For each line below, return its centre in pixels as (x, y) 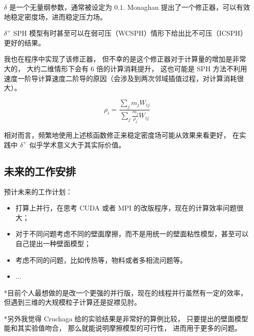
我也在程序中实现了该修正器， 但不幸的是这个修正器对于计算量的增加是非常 (125, 59)
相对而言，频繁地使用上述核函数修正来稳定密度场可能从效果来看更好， (117, 135)
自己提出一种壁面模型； (53, 243)
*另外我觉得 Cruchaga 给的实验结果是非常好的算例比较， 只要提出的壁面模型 (126, 318)
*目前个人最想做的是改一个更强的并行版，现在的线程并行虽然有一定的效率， (126, 292)
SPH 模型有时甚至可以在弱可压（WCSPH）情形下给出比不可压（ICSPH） (130, 33)
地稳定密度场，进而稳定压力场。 (55, 16)
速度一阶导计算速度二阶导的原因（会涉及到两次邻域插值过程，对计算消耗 (120, 78)
